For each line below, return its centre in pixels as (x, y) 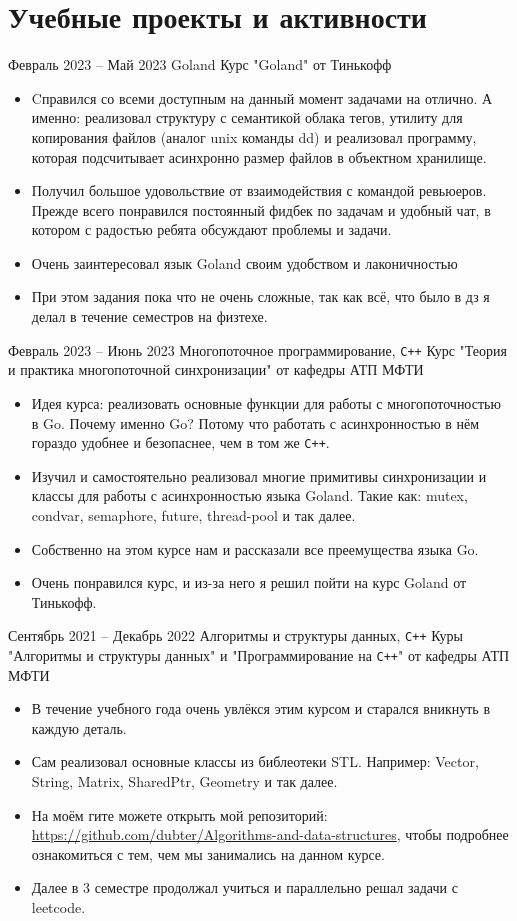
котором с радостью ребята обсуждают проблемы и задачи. (211, 229)
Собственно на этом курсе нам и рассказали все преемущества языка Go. (255, 548)
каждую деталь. (79, 727)
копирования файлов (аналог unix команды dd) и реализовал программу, (254, 136)
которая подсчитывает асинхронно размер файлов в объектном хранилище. (259, 156)
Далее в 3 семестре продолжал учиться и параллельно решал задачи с (244, 887)
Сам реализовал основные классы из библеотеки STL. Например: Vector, (255, 761)
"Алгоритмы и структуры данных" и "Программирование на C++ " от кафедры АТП (259, 654)
